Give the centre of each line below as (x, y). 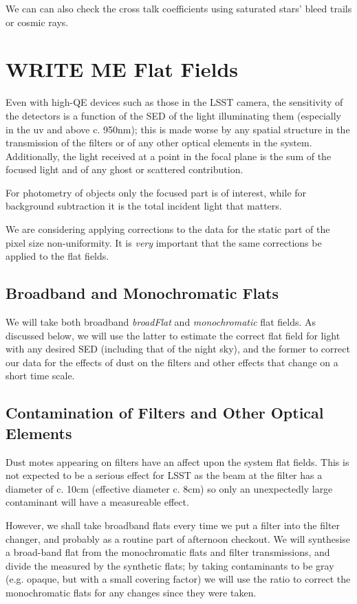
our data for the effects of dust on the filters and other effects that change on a (172, 362)
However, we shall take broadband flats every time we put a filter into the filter (173, 525)
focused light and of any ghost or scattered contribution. (125, 169)
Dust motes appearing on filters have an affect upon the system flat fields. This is (177, 461)
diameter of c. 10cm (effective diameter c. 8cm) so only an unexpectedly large (169, 488)
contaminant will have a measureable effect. (97, 502)
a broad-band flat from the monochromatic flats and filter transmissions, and (168, 552)
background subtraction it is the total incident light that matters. (144, 206)
